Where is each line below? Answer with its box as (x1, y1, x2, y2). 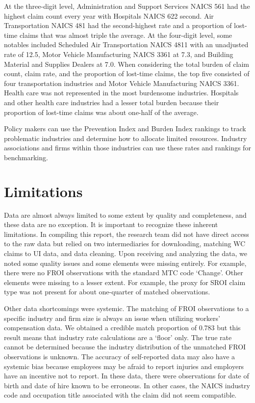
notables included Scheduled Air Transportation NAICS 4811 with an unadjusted (4, 39, 249, 50)
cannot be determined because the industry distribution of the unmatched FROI (4, 342, 246, 352)
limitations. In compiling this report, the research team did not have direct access (4, 229, 249, 239)
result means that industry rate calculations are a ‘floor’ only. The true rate (4, 332, 232, 342)
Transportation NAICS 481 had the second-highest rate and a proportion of (4, 20, 232, 30)
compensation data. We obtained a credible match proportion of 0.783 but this (4, 322, 241, 333)
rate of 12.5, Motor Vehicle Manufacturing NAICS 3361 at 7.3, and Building (4, 49, 233, 59)
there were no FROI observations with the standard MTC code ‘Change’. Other (4, 267, 243, 278)
